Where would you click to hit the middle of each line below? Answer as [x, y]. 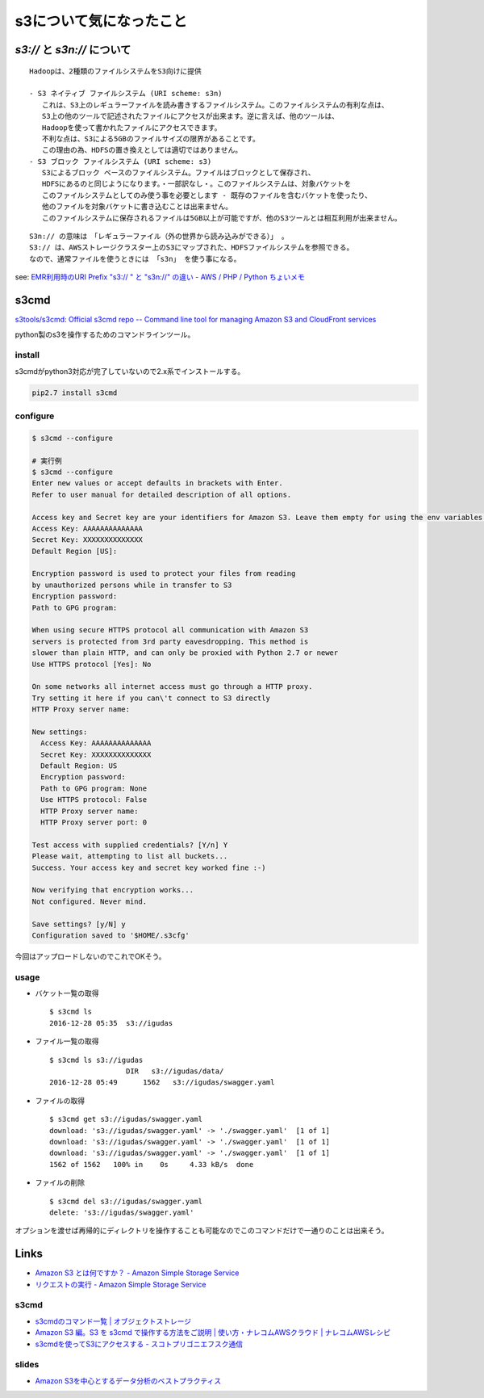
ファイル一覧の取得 [67, 1041]
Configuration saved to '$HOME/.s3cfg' [111, 935]
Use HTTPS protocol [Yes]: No [92, 664]
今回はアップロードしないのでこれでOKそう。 [90, 956]
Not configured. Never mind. [90, 901]
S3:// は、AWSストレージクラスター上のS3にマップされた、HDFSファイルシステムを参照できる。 [192, 248]
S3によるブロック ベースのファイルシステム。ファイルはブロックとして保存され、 [178, 173]
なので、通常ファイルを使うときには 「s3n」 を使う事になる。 [135, 259]
